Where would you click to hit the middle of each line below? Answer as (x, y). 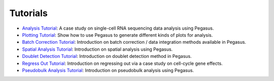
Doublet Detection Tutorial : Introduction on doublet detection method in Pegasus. (107, 56)
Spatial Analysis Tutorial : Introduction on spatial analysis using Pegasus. (97, 49)
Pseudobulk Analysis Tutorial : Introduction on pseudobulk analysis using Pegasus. (108, 70)
